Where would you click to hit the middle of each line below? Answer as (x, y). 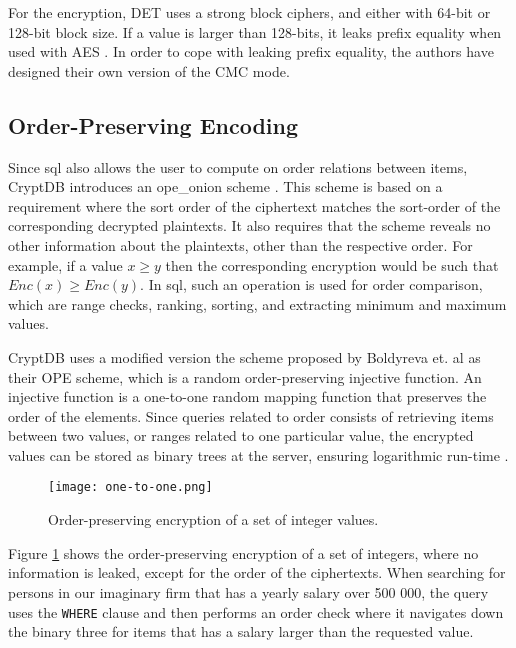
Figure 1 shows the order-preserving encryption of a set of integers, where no (243, 552)
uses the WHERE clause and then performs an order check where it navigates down (256, 611)
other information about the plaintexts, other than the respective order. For (240, 244)
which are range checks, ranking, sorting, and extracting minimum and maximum (257, 303)
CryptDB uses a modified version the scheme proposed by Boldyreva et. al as (244, 356)
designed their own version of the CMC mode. (149, 70)
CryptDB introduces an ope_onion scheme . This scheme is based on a (225, 186)
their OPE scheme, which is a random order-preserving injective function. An (245, 376)
